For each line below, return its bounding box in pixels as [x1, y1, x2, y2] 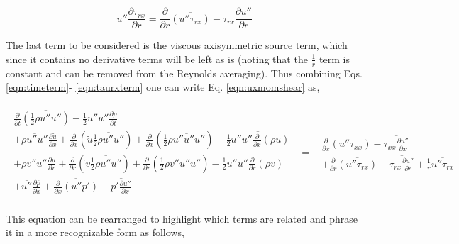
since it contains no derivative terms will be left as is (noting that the [6, 51, 308, 66]
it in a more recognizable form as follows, [6, 225, 184, 240]
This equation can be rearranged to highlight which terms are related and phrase [6, 211, 358, 226]
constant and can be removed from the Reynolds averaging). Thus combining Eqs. [6, 65, 363, 80]
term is [319, 51, 350, 66]
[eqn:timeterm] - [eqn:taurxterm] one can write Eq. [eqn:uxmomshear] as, [6, 79, 320, 94]
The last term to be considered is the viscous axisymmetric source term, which [6, 38, 348, 52]
